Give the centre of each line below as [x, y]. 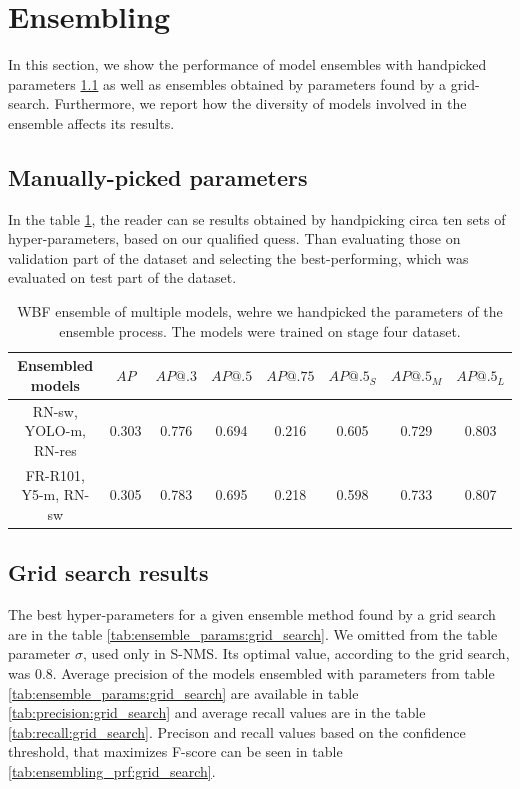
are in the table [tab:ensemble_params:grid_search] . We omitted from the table [253, 633]
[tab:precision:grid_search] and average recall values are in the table [217, 712]
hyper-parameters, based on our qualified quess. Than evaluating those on [234, 238]
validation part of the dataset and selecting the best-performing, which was [238, 257]
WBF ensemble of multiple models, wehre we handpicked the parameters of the [260, 311]
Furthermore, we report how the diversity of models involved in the [260, 103]
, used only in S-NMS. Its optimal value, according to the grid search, [296, 653]
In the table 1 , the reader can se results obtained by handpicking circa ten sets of [257, 218]
